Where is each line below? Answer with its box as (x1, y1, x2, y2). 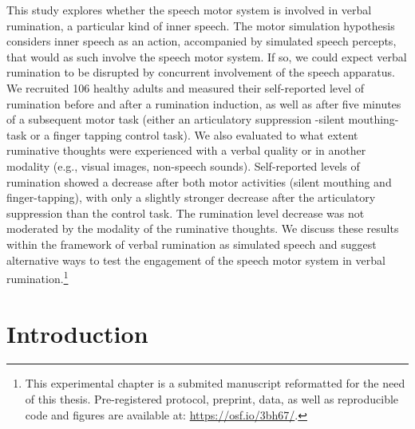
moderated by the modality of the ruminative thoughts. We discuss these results (6, 220, 399, 237)
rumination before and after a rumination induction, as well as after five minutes (6, 95, 401, 112)
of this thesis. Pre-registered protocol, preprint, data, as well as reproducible (25, 391, 399, 407)
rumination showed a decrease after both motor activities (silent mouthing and (6, 173, 392, 190)
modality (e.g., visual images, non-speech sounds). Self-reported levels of (6, 157, 360, 174)
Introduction (6, 317, 148, 349)
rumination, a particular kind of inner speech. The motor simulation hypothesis (6, 17, 395, 33)
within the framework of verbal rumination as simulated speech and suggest (6, 235, 377, 252)
